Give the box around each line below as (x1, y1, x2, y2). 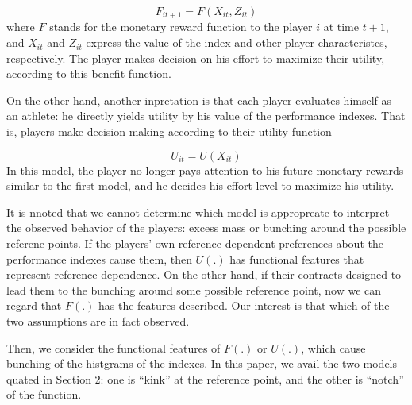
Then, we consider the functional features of (6, 339, 221, 356)
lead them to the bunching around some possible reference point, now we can (6, 281, 382, 298)
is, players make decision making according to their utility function (6, 123, 332, 140)
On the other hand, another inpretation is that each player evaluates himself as (6, 91, 392, 108)
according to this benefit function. (6, 65, 171, 82)
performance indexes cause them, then (6, 250, 192, 267)
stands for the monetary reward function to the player (49, 18, 313, 35)
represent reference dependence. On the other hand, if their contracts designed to (6, 266, 402, 283)
